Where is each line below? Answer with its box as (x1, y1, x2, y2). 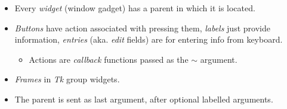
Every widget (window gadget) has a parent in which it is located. (14, 2, 255, 14)
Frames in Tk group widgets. (14, 73, 120, 85)
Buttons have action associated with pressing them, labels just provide (14, 21, 270, 34)
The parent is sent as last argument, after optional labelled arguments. (14, 92, 273, 105)
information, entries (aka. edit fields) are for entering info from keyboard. (14, 33, 283, 46)
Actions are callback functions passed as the (29, 53, 189, 65)
